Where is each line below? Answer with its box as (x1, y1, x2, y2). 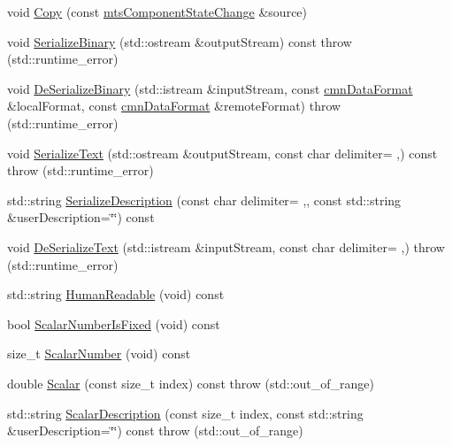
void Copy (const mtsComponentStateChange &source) (7, 3, 308, 20)
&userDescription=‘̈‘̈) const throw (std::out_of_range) (7, 421, 303, 440)
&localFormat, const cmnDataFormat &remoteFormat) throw (7, 96, 341, 115)
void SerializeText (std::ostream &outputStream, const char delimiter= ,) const (7, 143, 438, 162)
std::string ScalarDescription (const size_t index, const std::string (7, 404, 364, 422)
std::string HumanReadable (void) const (7, 285, 225, 304)
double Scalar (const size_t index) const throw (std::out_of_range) (7, 373, 375, 392)
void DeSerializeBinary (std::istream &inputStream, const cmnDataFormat (7, 79, 413, 97)
